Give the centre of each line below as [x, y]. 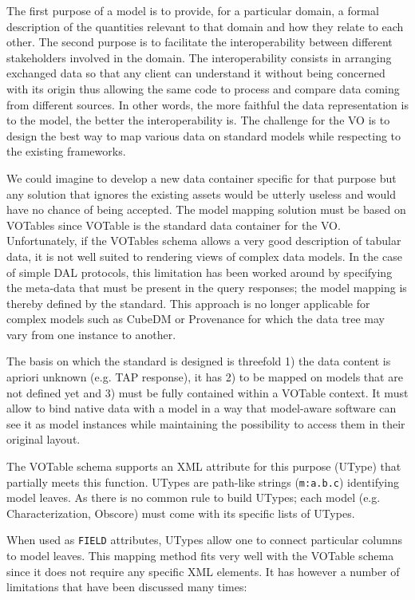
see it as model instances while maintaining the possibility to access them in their [206, 423]
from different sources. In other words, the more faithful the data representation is [207, 104]
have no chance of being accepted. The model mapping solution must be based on [206, 209]
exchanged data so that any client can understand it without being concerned [196, 73]
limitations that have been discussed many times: [127, 587]
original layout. [43, 439]
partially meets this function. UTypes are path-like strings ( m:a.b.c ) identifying [203, 482]
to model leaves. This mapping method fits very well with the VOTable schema [200, 556]
